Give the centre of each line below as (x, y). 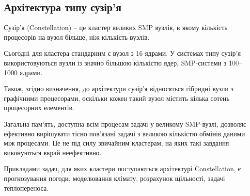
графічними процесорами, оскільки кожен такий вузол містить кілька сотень (117, 98)
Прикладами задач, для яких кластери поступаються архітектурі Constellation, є (123, 169)
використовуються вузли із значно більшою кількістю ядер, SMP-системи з (115, 62)
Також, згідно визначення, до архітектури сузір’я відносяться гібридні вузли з (119, 89)
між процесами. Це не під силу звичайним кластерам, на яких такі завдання (117, 143)
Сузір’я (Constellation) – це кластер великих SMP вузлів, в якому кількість (116, 27)
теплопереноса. (26, 188)
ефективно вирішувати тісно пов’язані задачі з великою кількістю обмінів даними (125, 133)
